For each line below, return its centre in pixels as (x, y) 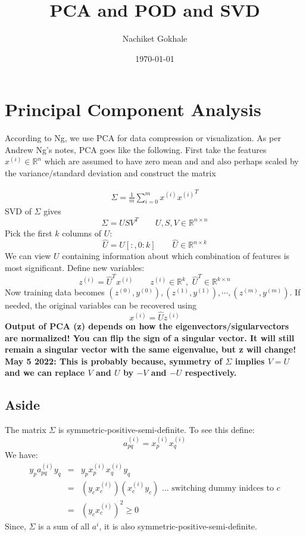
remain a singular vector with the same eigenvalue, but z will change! (151, 349)
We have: (21, 455)
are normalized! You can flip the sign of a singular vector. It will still (150, 337)
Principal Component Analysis (133, 109)
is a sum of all (64, 526)
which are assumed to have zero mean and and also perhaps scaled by (171, 161)
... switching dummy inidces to (218, 489)
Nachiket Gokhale (155, 38)
